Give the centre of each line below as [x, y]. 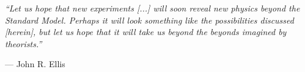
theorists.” [24, 43]
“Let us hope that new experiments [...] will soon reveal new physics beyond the [152, 8]
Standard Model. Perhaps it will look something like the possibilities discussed [149, 20]
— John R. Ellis [35, 64]
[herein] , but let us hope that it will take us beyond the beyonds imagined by [146, 32]
